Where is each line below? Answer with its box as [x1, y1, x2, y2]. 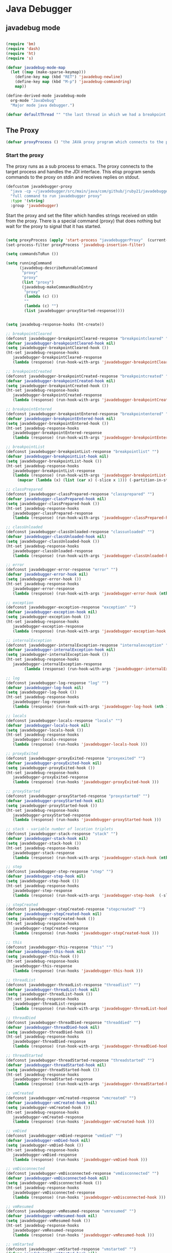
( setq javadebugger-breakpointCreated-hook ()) [6, 383, 109, 389]
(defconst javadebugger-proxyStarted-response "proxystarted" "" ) [6, 793, 150, 799]
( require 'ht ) [6, 51, 36, 56]
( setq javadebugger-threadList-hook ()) [6, 992, 93, 997]
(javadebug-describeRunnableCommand [19, 265, 97, 271]
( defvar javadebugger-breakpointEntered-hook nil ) [6, 416, 116, 421]
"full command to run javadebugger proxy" [10, 194, 102, 199]
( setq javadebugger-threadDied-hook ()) [6, 1030, 93, 1035]
